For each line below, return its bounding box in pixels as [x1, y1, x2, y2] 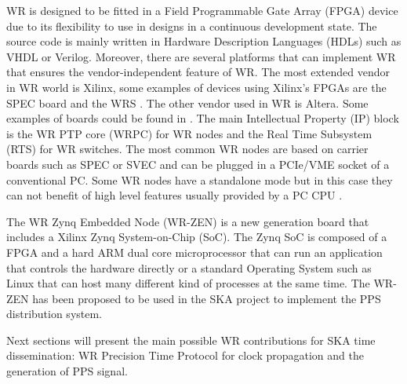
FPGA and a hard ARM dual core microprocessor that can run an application [6, 243, 383, 260]
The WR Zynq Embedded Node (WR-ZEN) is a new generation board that [6, 213, 369, 229]
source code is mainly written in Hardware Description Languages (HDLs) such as [6, 33, 402, 49]
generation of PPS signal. [6, 363, 128, 379]
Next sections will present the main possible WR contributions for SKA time [6, 331, 376, 348]
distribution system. [6, 305, 103, 322]
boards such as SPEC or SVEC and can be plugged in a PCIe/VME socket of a [6, 155, 390, 172]
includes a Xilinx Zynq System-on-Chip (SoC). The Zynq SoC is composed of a [6, 229, 387, 245]
